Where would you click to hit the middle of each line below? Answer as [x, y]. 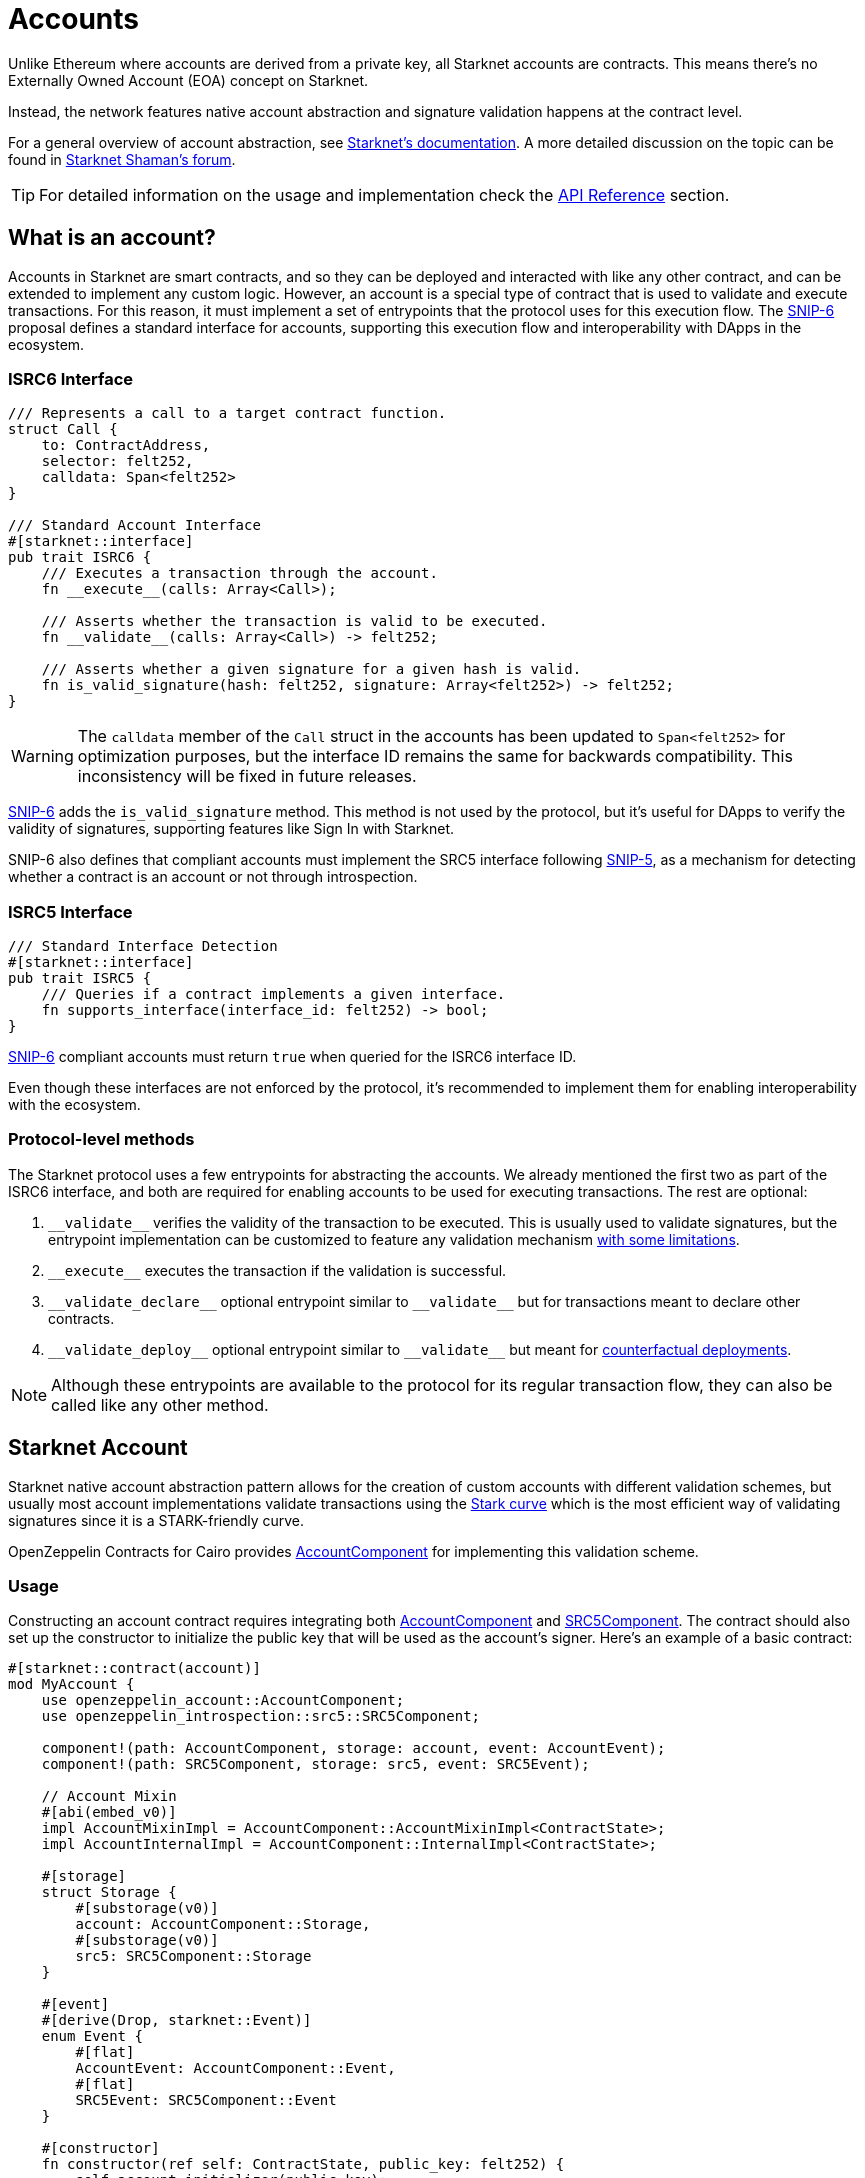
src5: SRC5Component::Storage [193, 1956]
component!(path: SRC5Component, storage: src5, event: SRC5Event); [315, 1764]
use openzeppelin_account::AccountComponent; [223, 1700]
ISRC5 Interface [70, 911]
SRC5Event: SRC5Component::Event [206, 2100]
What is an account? [112, 238]
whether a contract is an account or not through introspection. [213, 877]
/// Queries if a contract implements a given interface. [273, 994]
